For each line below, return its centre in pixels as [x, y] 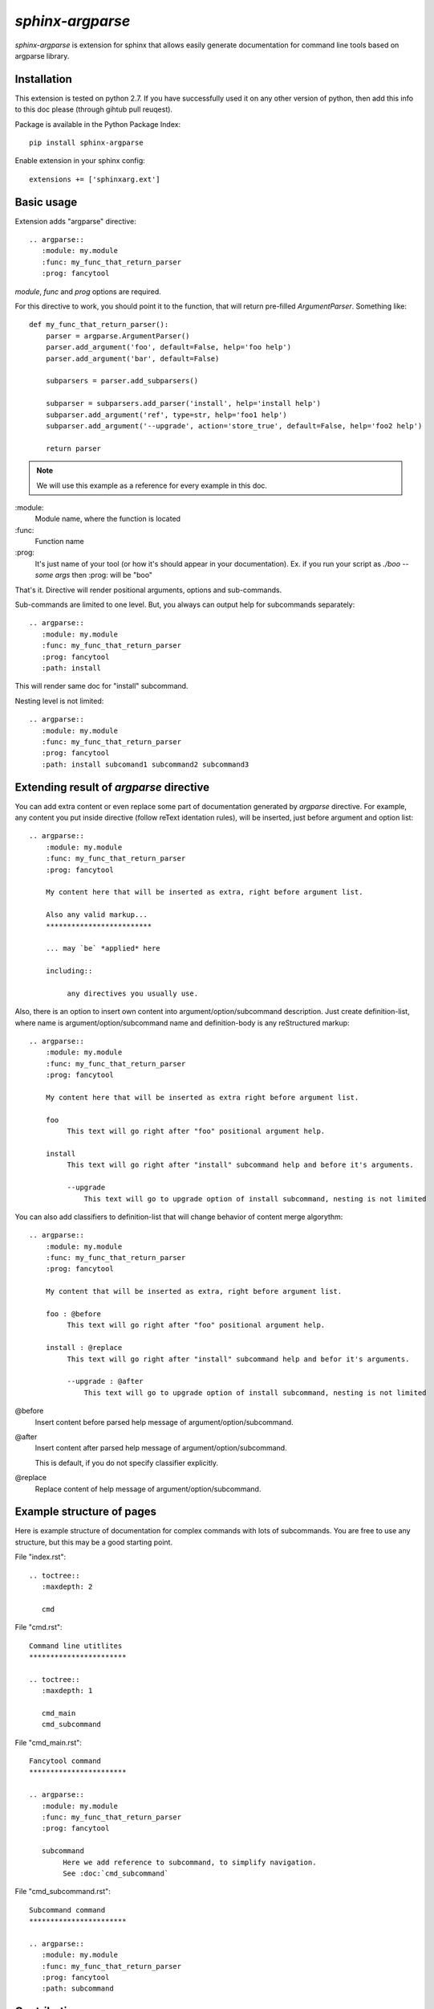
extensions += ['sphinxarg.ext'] [95, 179]
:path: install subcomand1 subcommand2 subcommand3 [145, 764]
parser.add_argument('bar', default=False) [132, 358]
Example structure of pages [85, 1512]
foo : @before [73, 1314]
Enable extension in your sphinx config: [80, 161]
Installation [43, 79]
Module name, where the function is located [107, 519]
